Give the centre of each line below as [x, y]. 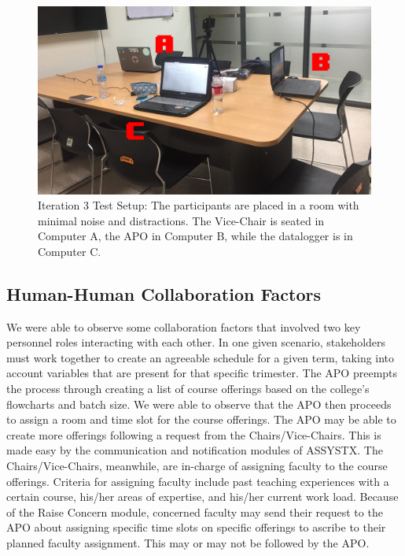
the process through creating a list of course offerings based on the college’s [188, 389]
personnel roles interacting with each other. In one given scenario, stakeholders [196, 342]
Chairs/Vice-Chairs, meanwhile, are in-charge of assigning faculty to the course [197, 466]
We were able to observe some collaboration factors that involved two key [184, 326]
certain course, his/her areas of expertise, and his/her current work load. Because [202, 497]
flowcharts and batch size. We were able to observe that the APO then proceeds [199, 404]
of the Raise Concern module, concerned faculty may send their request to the [195, 512]
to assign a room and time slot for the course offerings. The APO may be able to [201, 419]
